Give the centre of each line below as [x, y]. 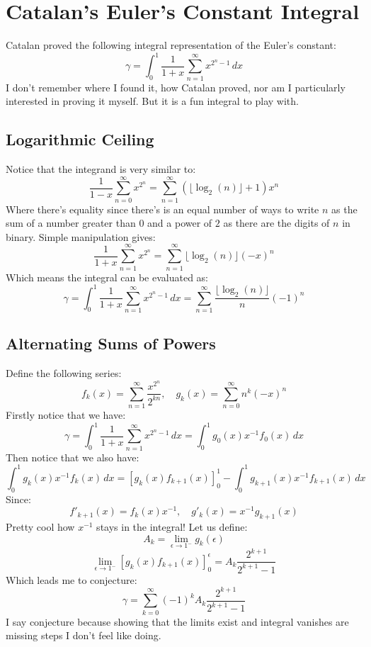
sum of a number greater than [71, 223]
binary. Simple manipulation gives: [81, 236]
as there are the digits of [276, 223]
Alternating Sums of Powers [111, 343]
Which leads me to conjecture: [72, 579]
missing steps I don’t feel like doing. [84, 635]
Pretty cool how [40, 527]
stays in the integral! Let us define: [172, 527]
